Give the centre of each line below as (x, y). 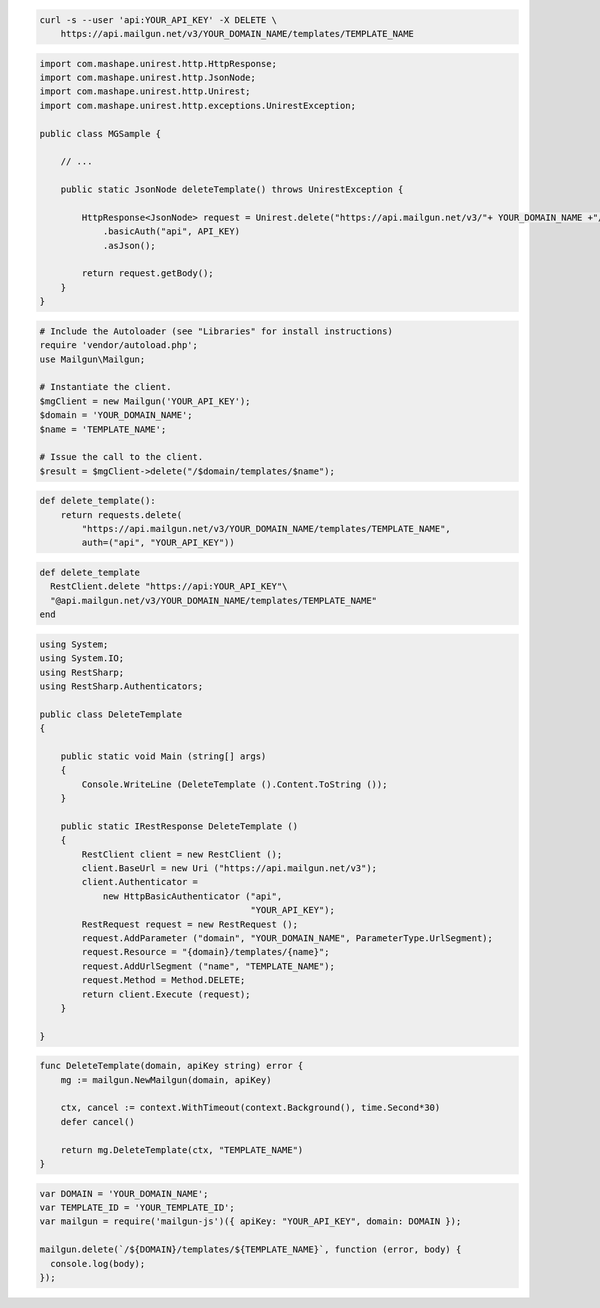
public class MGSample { (100, 133)
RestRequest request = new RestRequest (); (190, 924)
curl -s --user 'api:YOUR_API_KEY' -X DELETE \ (158, 19)
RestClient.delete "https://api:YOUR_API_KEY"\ (169, 586)
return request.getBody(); (147, 273)
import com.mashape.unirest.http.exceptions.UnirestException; (198, 105)
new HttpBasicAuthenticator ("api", (192, 896)
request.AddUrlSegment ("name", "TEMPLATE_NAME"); (208, 966)
